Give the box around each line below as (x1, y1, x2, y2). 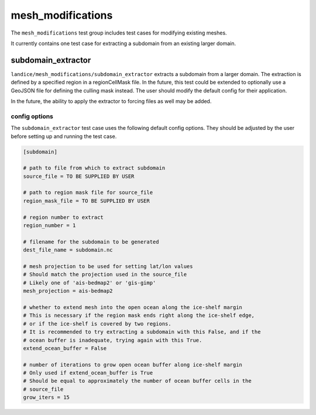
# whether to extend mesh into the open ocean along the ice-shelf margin (23, 304, 243, 310)
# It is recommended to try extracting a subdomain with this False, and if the (23, 328, 261, 335)
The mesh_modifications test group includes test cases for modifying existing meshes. (11, 29, 228, 36)
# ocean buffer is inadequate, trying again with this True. (23, 337, 202, 344)
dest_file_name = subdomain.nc (23, 246, 114, 253)
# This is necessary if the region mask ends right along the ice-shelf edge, (23, 312, 255, 319)
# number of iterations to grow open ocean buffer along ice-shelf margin (23, 361, 243, 368)
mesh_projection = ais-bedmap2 (23, 287, 114, 294)
